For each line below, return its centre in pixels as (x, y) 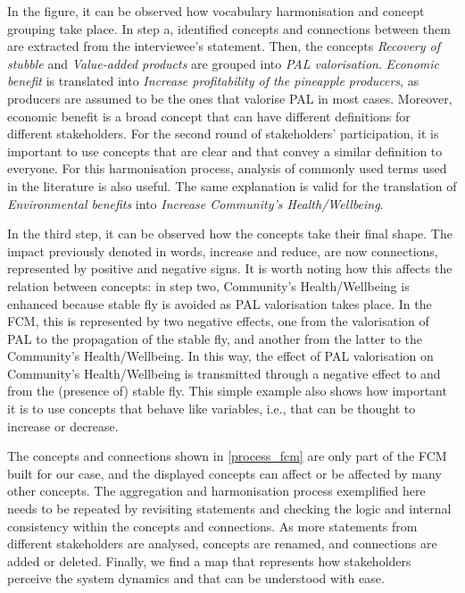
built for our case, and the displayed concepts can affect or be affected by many (224, 473)
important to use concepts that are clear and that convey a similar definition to (225, 150)
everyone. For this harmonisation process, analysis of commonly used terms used (227, 168)
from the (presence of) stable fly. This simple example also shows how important (227, 391)
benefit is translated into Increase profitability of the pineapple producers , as (213, 81)
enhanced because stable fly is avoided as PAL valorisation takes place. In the (220, 303)
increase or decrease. (63, 426)
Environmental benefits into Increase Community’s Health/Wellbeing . (195, 203)
